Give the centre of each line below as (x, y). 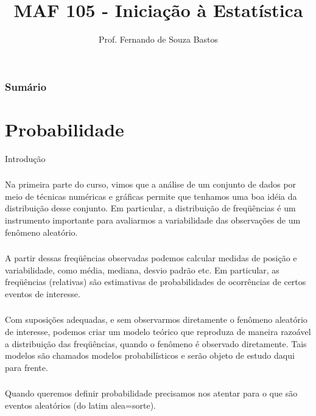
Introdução (25, 158)
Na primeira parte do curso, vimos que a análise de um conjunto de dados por (151, 184)
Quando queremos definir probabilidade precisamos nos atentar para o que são (151, 393)
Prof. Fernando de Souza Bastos (158, 39)
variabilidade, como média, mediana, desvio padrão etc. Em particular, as (142, 270)
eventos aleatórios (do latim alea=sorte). (81, 405)
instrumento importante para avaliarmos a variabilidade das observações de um (153, 220)
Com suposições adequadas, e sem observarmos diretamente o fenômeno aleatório (156, 319)
